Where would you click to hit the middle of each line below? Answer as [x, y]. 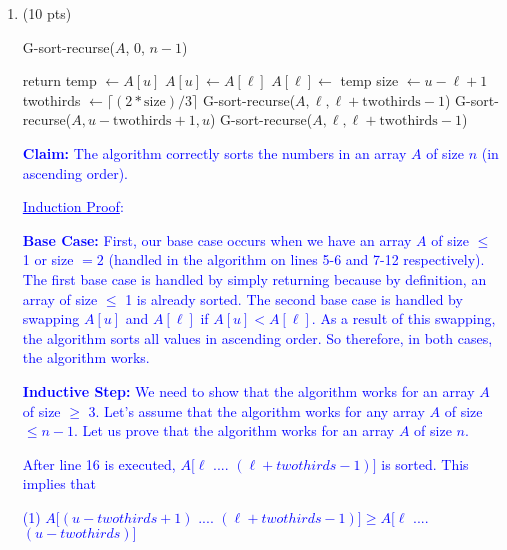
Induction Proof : [73, 206]
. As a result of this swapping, [403, 318]
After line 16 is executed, [99, 463]
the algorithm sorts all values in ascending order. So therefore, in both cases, [257, 337]
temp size [369, 80]
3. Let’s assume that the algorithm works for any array [256, 410]
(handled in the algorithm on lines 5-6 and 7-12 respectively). [296, 259]
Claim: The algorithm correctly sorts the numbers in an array [214, 152]
